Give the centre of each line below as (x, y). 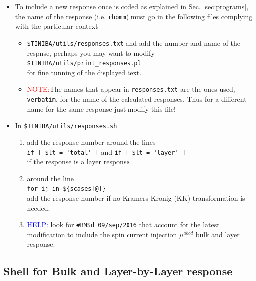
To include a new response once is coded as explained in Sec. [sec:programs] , (132, 6)
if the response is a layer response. (79, 162)
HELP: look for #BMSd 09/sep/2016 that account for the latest (123, 224)
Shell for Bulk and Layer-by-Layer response (118, 271)
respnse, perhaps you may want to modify (91, 53)
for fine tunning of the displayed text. (84, 72)
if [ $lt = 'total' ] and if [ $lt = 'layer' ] (106, 152)
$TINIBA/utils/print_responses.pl (84, 64)
